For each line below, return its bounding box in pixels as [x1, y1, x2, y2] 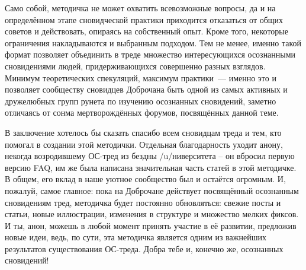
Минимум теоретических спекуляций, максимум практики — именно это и [5, 71, 276, 84]
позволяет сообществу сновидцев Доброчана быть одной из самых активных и [5, 83, 288, 96]
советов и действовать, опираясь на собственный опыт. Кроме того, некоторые [5, 25, 288, 37]
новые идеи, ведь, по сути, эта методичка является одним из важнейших [5, 231, 266, 243]
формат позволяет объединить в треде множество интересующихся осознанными [5, 48, 296, 61]
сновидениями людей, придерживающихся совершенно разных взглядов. [5, 59, 266, 72]
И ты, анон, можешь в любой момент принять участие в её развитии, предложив [5, 219, 297, 231]
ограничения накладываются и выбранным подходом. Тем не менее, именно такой [5, 36, 301, 49]
